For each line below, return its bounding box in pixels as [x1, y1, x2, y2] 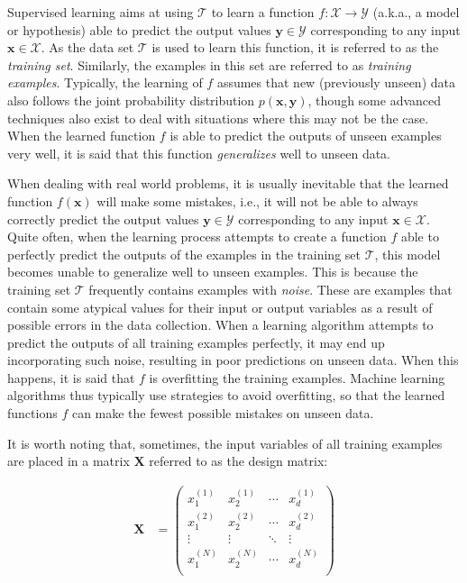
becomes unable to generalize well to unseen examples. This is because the [7, 262, 418, 281]
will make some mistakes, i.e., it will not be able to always [96, 191, 418, 210]
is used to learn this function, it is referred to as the [151, 38, 439, 57]
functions [7, 404, 58, 423]
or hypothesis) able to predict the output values [7, 20, 271, 39]
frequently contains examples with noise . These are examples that [88, 279, 453, 298]
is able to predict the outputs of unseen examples [169, 126, 442, 145]
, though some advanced [307, 90, 442, 109]
